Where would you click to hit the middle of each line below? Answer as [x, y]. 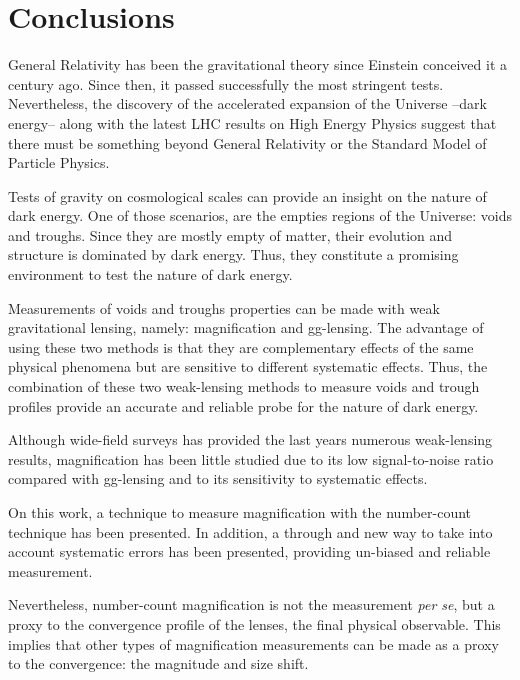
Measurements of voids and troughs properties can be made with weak [224, 307]
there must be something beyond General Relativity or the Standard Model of [247, 142]
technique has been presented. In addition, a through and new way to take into [250, 531]
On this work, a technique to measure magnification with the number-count [240, 512]
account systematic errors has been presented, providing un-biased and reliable [249, 551]
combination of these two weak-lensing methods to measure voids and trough [244, 386]
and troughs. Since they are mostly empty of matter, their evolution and [230, 234]
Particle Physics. [59, 162]
